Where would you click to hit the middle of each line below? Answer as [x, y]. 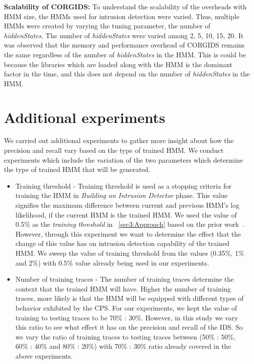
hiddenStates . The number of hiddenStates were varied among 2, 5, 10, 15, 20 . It [124, 35]
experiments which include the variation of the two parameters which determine [124, 159]
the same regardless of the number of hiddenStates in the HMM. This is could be [125, 54]
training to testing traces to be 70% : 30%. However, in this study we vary [127, 317]
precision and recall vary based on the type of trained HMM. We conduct [114, 150]
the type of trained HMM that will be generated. [77, 169]
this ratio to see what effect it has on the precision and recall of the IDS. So [129, 327]
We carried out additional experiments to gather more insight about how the [119, 140]
